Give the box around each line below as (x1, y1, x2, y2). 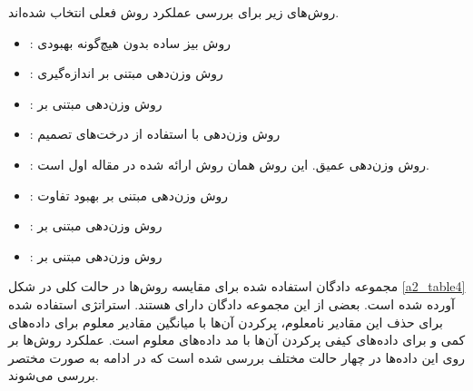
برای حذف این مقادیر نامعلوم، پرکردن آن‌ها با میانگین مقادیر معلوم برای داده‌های (8, 312, 443, 331)
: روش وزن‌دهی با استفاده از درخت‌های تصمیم (29, 124, 281, 143)
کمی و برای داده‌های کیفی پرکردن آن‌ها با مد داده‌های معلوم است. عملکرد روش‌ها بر (8, 330, 466, 349)
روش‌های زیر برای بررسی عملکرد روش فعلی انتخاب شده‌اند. (8, 3, 340, 21)
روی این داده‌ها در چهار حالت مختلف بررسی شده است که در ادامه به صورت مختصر (8, 347, 465, 367)
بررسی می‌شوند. (8, 366, 99, 385)
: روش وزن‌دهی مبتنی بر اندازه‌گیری (29, 64, 223, 83)
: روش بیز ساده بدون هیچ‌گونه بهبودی (29, 33, 231, 52)
